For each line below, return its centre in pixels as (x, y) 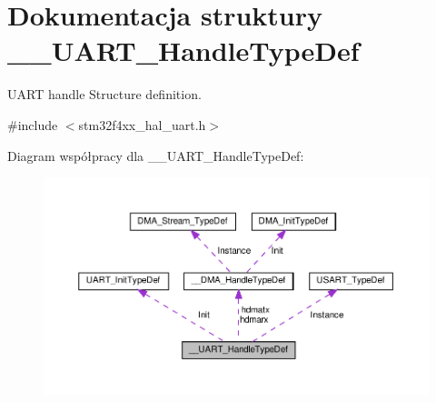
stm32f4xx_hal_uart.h (142, 124)
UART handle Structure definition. (104, 94)
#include (33, 124)
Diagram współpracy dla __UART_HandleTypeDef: (156, 155)
